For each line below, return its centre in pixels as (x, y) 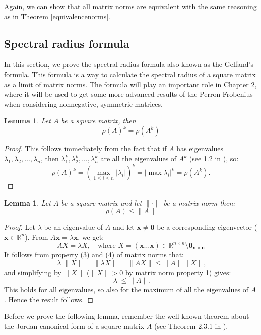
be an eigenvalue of (74, 227)
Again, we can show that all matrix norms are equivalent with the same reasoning (130, 6)
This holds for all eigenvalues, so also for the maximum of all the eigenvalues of (126, 289)
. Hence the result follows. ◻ (49, 299)
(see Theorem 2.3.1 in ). (191, 326)
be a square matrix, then (99, 121)
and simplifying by (33, 272)
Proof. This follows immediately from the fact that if (85, 148)
